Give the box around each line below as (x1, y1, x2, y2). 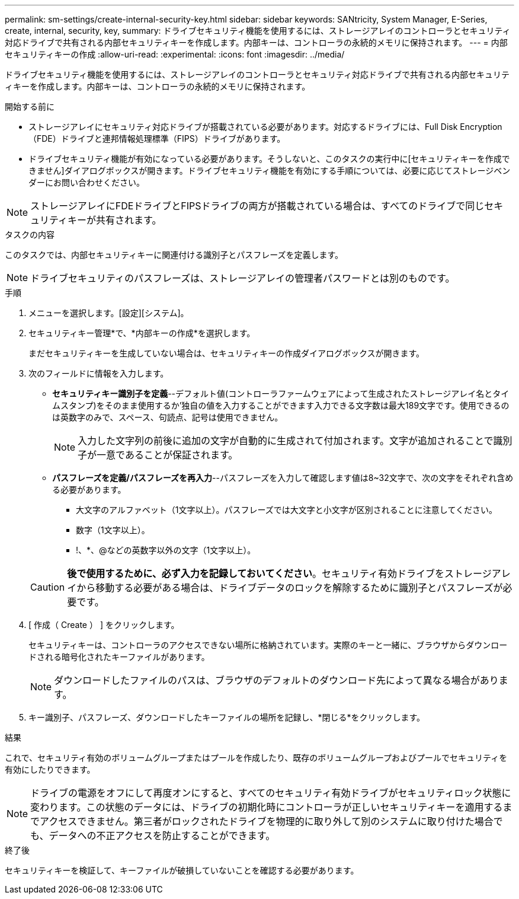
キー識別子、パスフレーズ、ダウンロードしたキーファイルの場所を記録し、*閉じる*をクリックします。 (28, 712, 425, 722)
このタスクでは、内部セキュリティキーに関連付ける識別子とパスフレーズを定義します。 (5, 250, 344, 260)
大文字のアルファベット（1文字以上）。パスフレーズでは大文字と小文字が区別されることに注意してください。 (76, 505, 498, 515)
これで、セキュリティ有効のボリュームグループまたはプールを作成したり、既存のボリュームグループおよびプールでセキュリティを (5, 753, 508, 763)
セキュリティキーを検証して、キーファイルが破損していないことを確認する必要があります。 (5, 865, 359, 875)
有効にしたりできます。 (5, 764, 95, 774)
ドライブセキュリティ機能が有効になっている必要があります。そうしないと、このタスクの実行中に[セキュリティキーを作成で (28, 154, 510, 164)
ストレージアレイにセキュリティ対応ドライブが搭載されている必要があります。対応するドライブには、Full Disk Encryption (28, 122, 502, 132)
